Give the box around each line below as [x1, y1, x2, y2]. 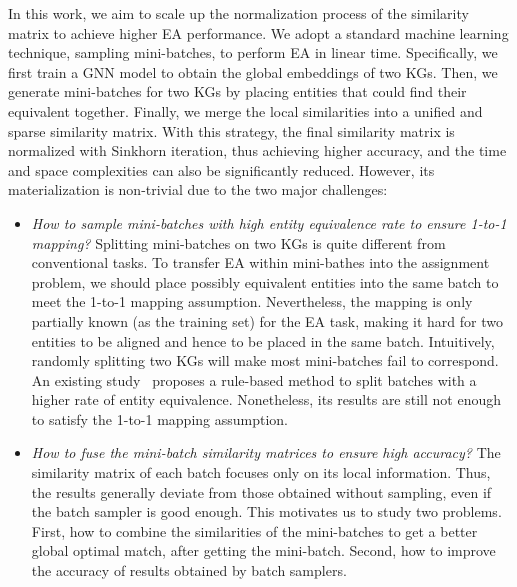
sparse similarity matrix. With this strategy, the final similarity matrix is [8, 120, 455, 141]
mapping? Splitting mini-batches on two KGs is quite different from [31, 232, 446, 253]
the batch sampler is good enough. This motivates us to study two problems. [31, 501, 502, 522]
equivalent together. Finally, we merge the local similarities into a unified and [8, 100, 483, 121]
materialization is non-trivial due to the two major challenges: [8, 179, 388, 200]
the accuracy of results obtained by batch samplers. [31, 560, 347, 581]
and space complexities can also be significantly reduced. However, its [8, 159, 435, 180]
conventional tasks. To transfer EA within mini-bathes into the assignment [31, 252, 490, 273]
